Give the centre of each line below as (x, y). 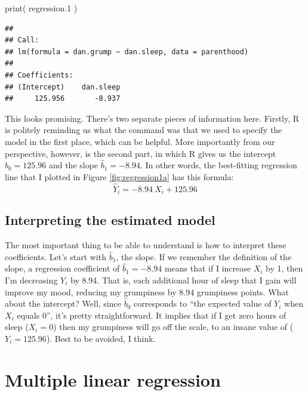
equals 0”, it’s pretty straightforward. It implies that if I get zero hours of (151, 315)
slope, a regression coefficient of (62, 268)
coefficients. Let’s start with (56, 256)
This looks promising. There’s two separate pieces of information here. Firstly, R (152, 118)
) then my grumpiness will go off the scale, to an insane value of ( (173, 327)
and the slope (73, 165)
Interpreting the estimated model (110, 220)
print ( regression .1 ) (41, 8)
